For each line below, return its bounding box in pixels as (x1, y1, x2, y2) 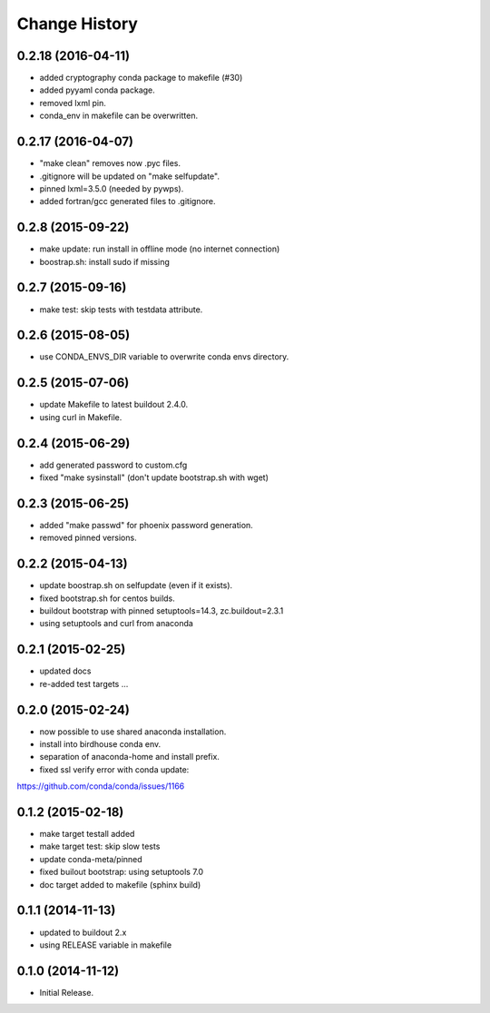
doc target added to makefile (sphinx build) (39, 879, 201, 890)
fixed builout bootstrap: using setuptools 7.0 (39, 867, 204, 878)
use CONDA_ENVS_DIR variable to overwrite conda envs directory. (39, 351, 289, 362)
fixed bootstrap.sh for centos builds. (39, 593, 176, 604)
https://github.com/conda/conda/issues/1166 (16, 781, 185, 792)
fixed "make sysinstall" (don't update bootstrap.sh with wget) (39, 472, 269, 483)
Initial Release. (39, 987, 94, 998)
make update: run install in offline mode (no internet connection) (39, 243, 280, 254)
